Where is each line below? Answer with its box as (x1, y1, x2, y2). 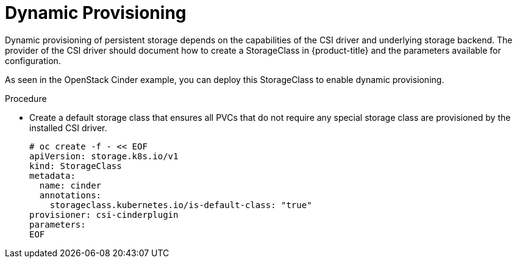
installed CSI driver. (29, 122, 107, 133)
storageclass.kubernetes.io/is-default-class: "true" (49, 200, 312, 210)
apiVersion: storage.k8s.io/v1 (29, 151, 179, 161)
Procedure (5, 93, 47, 104)
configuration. (5, 55, 61, 66)
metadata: (29, 170, 76, 181)
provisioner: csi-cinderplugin (29, 209, 179, 220)
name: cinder (39, 180, 102, 190)
